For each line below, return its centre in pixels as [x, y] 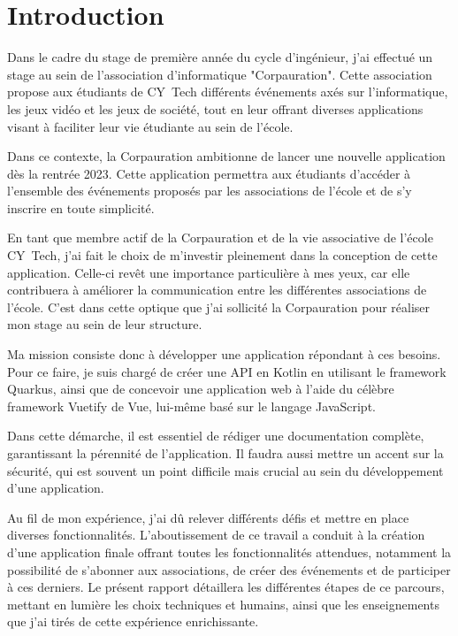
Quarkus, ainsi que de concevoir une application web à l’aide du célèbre [201, 389]
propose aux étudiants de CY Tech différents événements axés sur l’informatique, [228, 92]
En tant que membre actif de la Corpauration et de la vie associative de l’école [220, 238]
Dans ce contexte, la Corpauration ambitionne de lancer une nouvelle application [226, 156]
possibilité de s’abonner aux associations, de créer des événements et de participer [229, 569]
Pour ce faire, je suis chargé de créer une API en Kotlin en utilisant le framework [227, 371]
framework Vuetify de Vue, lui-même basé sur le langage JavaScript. [191, 406]
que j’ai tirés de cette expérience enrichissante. [133, 621]
